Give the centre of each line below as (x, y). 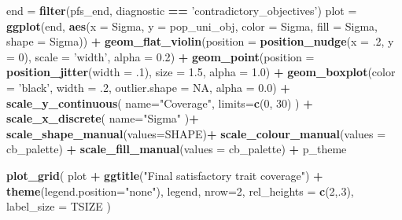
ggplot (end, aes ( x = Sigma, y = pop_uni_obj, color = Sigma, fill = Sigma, (192, 26)
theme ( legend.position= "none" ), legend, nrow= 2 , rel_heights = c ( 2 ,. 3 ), (180, 191)
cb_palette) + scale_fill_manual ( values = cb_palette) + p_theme (177, 149)
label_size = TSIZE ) (59, 206)
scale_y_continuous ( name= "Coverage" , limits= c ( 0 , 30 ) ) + (160, 103)
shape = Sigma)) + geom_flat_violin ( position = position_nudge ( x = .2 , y (200, 41)
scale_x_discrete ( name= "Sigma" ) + (103, 118)
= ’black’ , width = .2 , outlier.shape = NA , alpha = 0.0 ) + (148, 87)
